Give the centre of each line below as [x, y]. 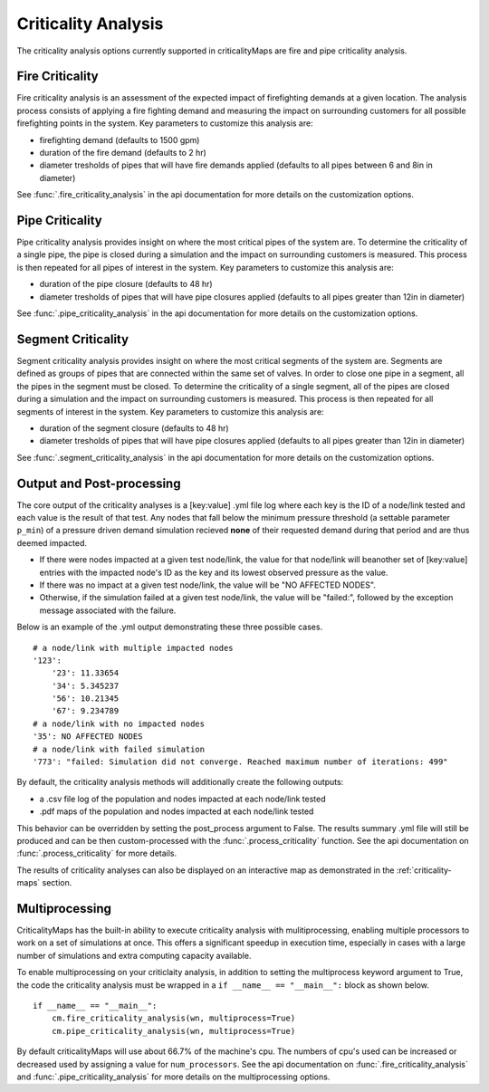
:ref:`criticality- [424, 870]
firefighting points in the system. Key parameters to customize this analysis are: [165, 123]
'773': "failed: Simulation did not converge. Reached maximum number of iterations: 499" [240, 762]
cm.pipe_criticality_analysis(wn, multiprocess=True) [173, 1031]
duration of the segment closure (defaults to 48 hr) [134, 428]
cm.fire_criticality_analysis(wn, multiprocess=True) [173, 1018]
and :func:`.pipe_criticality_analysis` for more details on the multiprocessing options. [173, 1077]
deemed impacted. [52, 542]
